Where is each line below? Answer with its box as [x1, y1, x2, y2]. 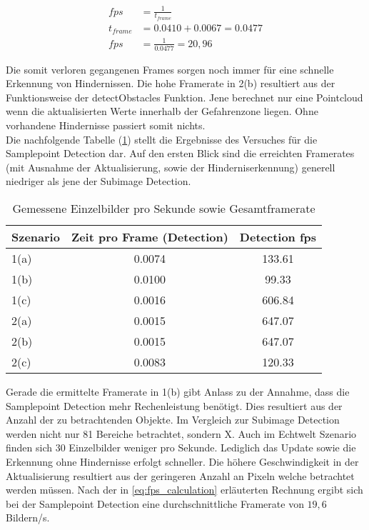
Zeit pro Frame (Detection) [71, 228, 228, 245]
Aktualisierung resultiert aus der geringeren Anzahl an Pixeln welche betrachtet [6, 468, 355, 483]
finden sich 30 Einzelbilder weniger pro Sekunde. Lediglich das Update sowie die [6, 440, 356, 455]
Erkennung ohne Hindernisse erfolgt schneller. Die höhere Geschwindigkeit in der [6, 454, 359, 469]
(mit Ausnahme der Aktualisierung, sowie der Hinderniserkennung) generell [6, 159, 335, 174]
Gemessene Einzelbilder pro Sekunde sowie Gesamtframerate [12, 199, 315, 216]
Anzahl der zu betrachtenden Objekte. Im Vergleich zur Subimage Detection [6, 412, 340, 427]
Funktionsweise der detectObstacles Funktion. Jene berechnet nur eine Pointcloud [6, 89, 363, 104]
